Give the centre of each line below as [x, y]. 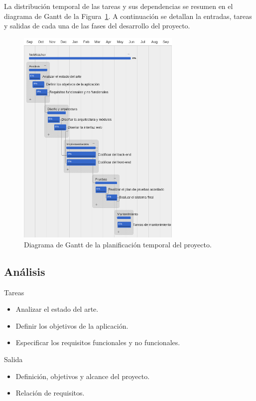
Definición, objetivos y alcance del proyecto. [83, 376]
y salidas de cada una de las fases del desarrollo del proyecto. [97, 26]
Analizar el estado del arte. [57, 309]
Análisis [25, 271]
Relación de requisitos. [50, 393]
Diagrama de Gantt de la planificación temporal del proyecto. [118, 244]
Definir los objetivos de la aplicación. [72, 325]
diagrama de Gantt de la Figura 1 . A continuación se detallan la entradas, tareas [128, 16]
